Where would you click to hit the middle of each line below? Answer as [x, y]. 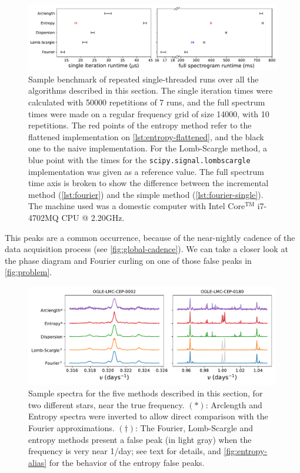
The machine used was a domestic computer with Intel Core [137, 206]
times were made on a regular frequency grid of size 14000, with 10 [149, 113]
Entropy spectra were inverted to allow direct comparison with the [148, 416]
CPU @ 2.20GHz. [93, 217]
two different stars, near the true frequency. [106, 404]
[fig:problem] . [29, 272]
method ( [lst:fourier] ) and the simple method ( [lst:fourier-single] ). [146, 194]
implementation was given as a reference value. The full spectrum [146, 171]
